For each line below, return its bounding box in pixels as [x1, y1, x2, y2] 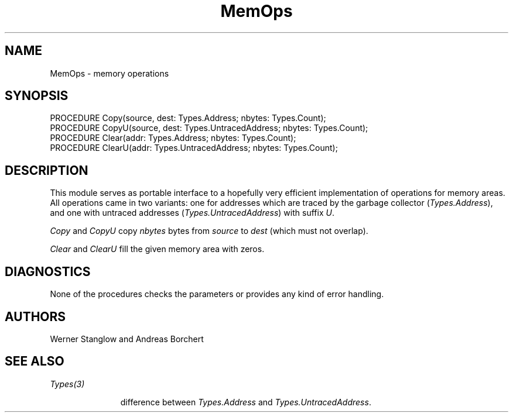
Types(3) [50, 378, 85, 389]
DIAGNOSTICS [5, 264, 91, 279]
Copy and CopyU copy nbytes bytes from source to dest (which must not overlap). [50, 226, 368, 236]
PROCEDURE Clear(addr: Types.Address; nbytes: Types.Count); [50, 133, 296, 143]
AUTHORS [5, 309, 66, 324]
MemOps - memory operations [50, 68, 169, 78]
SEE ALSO [5, 354, 64, 369]
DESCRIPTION [5, 163, 88, 178]
